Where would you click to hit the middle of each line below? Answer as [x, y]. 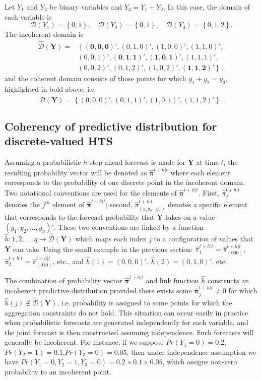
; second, [119, 204]
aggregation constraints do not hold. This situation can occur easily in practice [126, 312]
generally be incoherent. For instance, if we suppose [84, 342]
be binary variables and [86, 7]
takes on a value [190, 217]
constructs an [228, 280]
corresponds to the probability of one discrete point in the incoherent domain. [125, 182]
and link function [172, 280]
